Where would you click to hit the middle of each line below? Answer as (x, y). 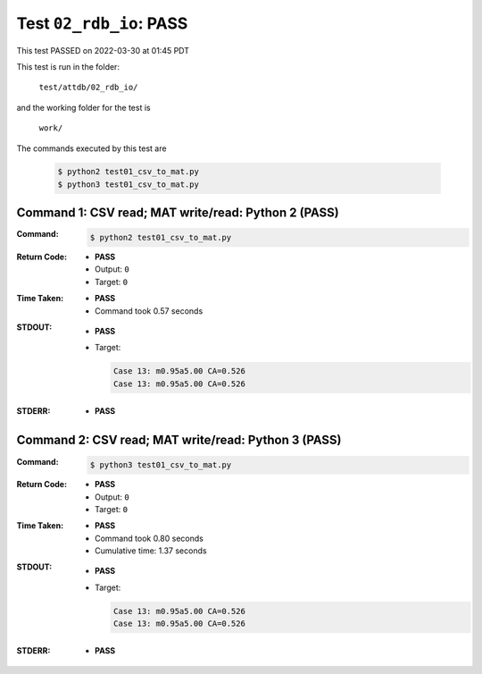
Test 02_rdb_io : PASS (102, 23)
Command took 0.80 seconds (150, 538)
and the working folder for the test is (83, 107)
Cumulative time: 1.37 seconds (151, 551)
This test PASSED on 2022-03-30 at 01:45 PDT (103, 50)
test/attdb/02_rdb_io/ (88, 88)
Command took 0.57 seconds (149, 311)
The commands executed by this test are (91, 148)
